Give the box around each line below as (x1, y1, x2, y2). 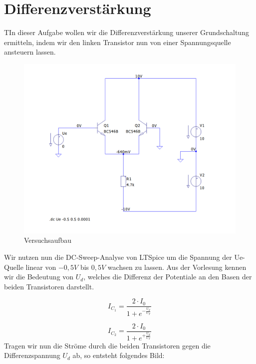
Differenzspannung (4, 350, 60, 360)
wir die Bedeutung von (4, 271, 74, 282)
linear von (25, 261, 56, 272)
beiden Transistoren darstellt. (4, 281, 94, 291)
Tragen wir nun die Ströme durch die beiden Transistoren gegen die (4, 340, 211, 350)
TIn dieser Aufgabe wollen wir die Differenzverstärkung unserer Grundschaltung (4, 27, 249, 38)
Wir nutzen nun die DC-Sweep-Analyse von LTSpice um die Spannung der (4, 251, 232, 262)
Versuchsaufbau (24, 235, 72, 245)
